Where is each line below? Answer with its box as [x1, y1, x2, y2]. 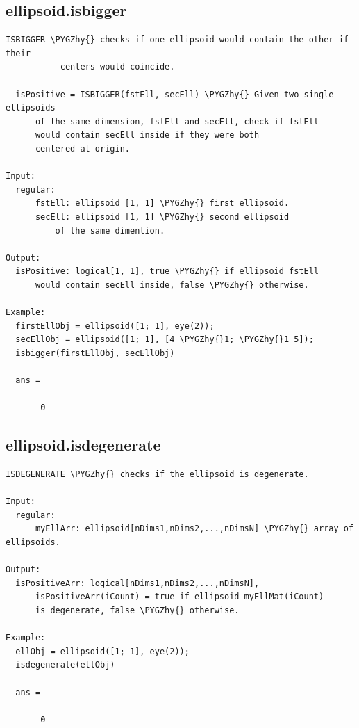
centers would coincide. [60, 62, 175, 72]
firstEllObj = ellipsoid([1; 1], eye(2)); [15, 321, 215, 331]
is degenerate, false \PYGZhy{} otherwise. [35, 605, 240, 615]
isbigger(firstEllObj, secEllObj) [15, 348, 175, 358]
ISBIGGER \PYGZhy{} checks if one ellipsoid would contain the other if [6, 35, 349, 45]
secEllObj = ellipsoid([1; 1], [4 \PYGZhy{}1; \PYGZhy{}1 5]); [15, 334, 314, 345]
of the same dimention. [55, 225, 165, 236]
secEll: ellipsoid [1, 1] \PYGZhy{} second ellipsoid [35, 211, 290, 222]
